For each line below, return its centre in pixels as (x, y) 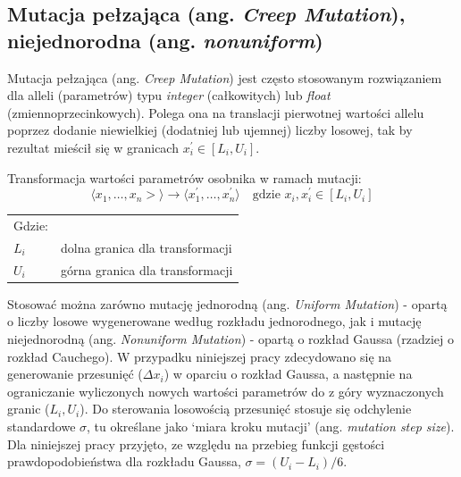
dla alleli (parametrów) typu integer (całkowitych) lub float (169, 95)
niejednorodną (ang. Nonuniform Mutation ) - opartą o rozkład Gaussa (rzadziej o (231, 338)
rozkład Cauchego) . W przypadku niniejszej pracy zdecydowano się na (200, 356)
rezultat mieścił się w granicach (93, 147)
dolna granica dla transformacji (147, 247)
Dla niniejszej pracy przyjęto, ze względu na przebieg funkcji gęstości (196, 444)
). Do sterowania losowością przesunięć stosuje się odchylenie (246, 409)
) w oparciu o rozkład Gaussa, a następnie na (288, 374)
